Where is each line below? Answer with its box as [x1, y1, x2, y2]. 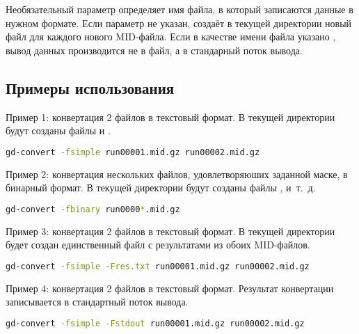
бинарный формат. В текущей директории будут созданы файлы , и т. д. [6, 180, 316, 195]
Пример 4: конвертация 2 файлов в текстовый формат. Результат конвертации [6, 280, 334, 295]
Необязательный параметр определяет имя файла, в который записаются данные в [6, 2, 353, 16]
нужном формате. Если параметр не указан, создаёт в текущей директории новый [6, 15, 352, 30]
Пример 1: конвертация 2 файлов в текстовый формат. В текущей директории [6, 109, 335, 124]
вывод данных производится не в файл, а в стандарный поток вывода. [6, 42, 303, 57]
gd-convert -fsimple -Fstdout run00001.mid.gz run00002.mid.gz [6, 318, 305, 328]
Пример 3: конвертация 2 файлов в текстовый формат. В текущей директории [6, 223, 335, 238]
